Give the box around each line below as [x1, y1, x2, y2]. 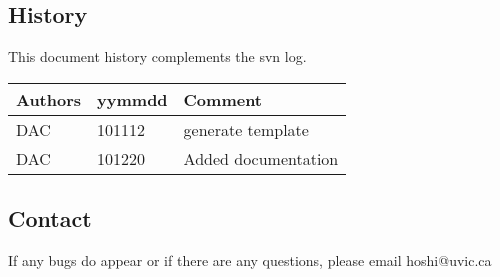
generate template [183, 117, 309, 141]
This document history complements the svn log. [8, 46, 307, 67]
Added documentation [183, 146, 339, 170]
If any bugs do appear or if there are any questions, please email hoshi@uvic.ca [8, 250, 492, 270]
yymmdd [97, 87, 168, 111]
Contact [8, 203, 92, 234]
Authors [16, 87, 82, 111]
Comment [183, 87, 263, 111]
